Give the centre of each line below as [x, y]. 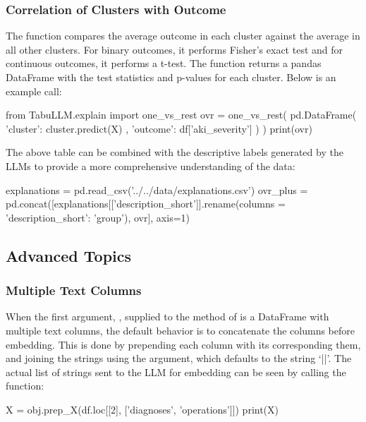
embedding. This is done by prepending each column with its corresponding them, [183, 344]
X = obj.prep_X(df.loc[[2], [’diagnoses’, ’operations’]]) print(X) [142, 409]
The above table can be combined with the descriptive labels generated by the [175, 152]
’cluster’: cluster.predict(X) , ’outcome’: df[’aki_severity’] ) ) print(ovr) [159, 128]
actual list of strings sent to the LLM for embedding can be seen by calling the [176, 372]
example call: [34, 91]
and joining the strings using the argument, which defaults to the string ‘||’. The [179, 358]
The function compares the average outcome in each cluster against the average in [183, 36]
